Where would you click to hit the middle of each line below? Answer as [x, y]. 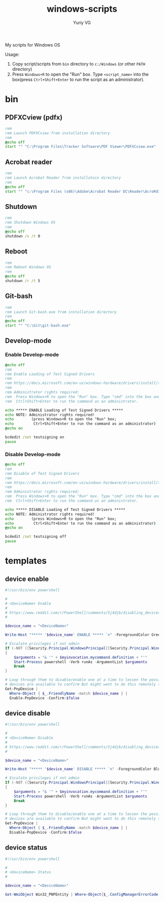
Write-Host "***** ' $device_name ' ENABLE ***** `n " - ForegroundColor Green [84, 635]
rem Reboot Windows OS [28, 267]
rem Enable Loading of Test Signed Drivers [50, 374]
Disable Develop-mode [33, 454]
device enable [27, 579]
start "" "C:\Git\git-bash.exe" [38, 326]
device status [26, 848]
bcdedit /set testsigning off [36, 537]
